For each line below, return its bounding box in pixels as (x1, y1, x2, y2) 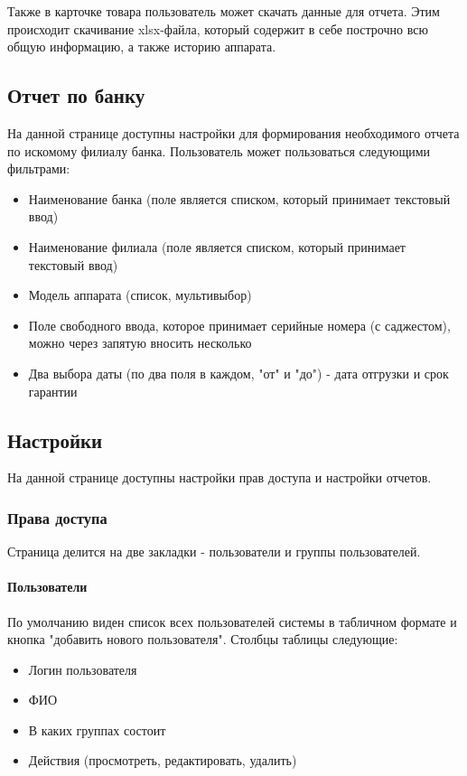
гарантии (28, 381, 78, 400)
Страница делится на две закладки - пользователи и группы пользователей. (7, 542, 421, 561)
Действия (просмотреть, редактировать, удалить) (28, 751, 297, 770)
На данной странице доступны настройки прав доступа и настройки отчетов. (7, 468, 432, 487)
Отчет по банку (7, 81, 145, 109)
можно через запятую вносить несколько (28, 333, 252, 352)
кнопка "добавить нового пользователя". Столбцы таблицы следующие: (7, 630, 398, 649)
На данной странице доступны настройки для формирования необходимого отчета (7, 123, 460, 142)
